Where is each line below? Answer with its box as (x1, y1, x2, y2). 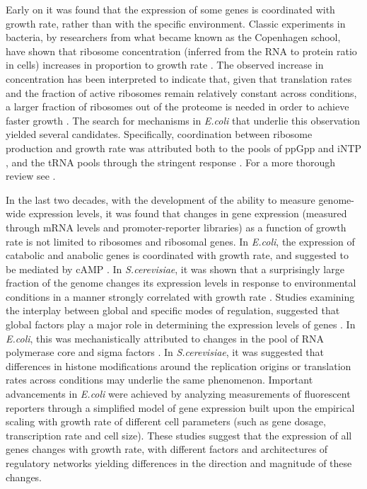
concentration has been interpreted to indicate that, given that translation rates (6, 71, 352, 86)
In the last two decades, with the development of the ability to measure (6, 192, 315, 207)
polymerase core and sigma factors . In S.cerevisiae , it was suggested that (6, 345, 325, 359)
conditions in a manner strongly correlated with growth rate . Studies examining (6, 289, 355, 304)
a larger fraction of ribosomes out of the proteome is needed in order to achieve (6, 99, 349, 114)
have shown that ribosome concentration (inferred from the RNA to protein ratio (6, 43, 357, 58)
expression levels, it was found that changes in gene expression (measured (28, 206, 347, 221)
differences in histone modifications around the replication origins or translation (6, 358, 351, 373)
